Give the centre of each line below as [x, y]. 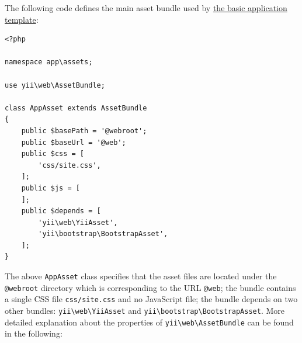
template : [22, 19]
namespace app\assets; [49, 62]
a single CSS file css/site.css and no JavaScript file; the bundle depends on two [151, 299]
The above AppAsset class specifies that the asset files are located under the [141, 276]
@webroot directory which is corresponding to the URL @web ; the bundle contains [150, 287]
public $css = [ [53, 154]
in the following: [34, 333]
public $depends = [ [61, 211]
